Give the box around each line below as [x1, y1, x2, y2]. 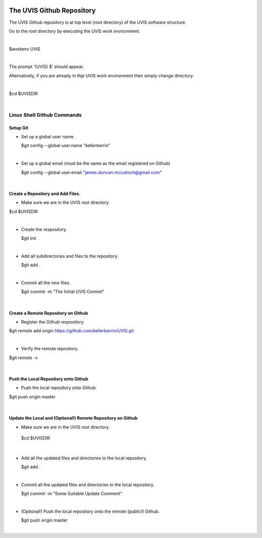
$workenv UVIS [9, 46, 41, 52]
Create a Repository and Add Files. [9, 191, 81, 196]
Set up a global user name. [21, 133, 75, 139]
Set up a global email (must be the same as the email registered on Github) [21, 161, 171, 166]
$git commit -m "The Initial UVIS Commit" [21, 289, 104, 294]
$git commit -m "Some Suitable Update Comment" [21, 490, 123, 497]
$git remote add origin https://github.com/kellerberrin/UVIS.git [9, 328, 134, 334]
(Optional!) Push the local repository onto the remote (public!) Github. [21, 508, 160, 514]
